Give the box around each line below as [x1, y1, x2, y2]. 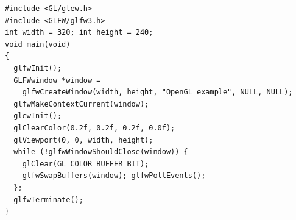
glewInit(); [13, 112, 62, 121]
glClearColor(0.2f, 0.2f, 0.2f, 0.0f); [13, 123, 175, 132]
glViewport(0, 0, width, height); [13, 135, 153, 144]
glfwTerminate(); [13, 195, 83, 204]
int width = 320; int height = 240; [5, 28, 153, 37]
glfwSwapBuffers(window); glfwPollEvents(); [22, 171, 206, 180]
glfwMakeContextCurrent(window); [13, 99, 149, 108]
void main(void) [5, 40, 71, 49]
